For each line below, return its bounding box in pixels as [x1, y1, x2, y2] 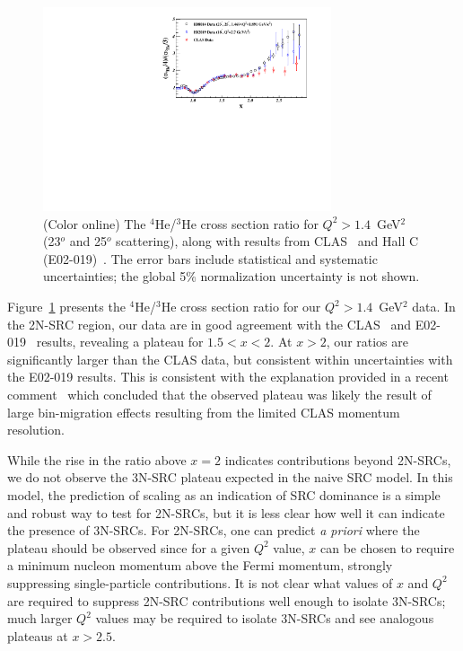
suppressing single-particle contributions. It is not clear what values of [7, 573, 393, 592]
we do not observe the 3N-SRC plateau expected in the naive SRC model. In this [7, 468, 453, 487]
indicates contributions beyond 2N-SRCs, [224, 450, 451, 469]
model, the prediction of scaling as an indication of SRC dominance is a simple [7, 485, 441, 504]
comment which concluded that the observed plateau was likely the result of [7, 384, 432, 403]
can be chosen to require [320, 538, 455, 557]
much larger [7, 609, 73, 628]
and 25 [69, 232, 107, 251]
